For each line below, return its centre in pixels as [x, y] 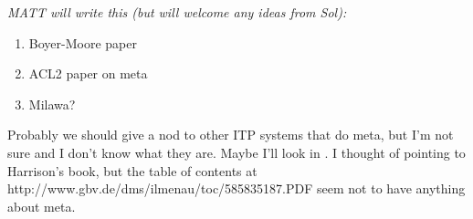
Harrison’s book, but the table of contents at [132, 170]
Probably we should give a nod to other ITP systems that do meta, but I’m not [231, 135]
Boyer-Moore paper [83, 42]
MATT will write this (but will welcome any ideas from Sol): [177, 12]
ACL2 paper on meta [88, 73]
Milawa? [52, 104]
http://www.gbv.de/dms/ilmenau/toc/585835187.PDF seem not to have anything [236, 188]
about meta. [42, 206]
